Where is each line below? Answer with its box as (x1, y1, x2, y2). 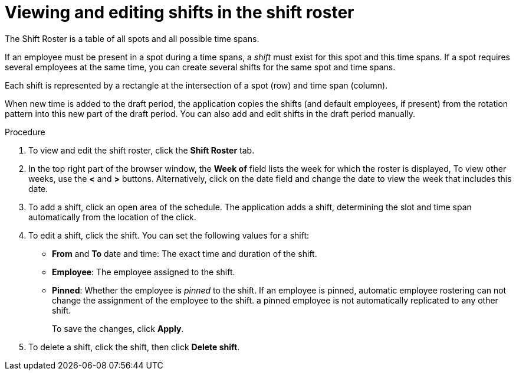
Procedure (5, 126, 45, 137)
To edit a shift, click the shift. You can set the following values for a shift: (28, 230, 310, 240)
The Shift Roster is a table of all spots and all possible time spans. (5, 33, 259, 44)
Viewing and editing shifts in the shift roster (5, 2, 354, 22)
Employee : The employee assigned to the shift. (52, 266, 235, 277)
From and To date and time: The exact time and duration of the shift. (52, 248, 317, 259)
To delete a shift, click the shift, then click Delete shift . (28, 341, 240, 352)
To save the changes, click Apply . (52, 323, 184, 334)
